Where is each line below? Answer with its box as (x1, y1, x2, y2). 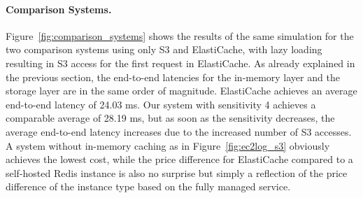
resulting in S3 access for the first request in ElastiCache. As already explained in (6, 55, 355, 70)
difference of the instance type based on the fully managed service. (6, 179, 291, 194)
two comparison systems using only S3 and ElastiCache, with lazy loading (6, 42, 322, 57)
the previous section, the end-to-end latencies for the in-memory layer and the (6, 69, 340, 84)
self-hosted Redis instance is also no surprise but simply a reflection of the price (6, 165, 348, 180)
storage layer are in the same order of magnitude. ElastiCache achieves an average (6, 83, 357, 98)
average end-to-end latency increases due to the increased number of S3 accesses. (6, 124, 352, 139)
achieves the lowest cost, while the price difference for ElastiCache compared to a (6, 152, 353, 167)
